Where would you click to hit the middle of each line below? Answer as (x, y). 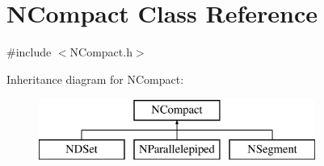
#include (29, 52)
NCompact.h (101, 52)
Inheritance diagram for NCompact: (95, 79)
